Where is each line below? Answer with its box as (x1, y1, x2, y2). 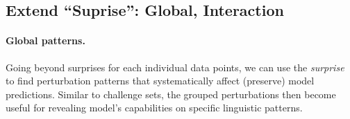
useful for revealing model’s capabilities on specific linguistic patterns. (6, 100, 303, 115)
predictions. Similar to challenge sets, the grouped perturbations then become (6, 86, 336, 101)
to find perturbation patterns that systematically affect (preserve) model (6, 73, 315, 88)
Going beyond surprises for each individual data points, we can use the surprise (6, 59, 344, 74)
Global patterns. (6, 33, 85, 48)
